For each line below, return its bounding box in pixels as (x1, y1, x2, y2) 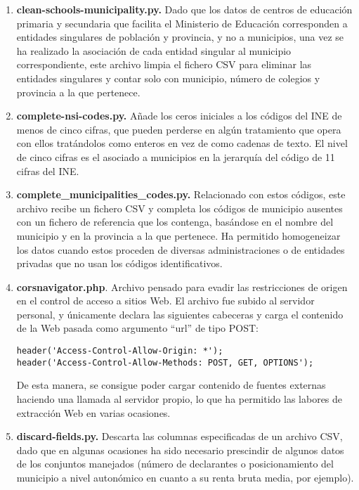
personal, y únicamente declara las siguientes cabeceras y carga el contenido (16, 307, 344, 321)
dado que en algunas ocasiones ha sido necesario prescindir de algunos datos (16, 442, 344, 457)
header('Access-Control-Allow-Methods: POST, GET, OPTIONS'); (16, 357, 314, 368)
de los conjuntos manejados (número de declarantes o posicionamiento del (16, 456, 334, 471)
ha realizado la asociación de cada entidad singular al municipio (16, 43, 292, 58)
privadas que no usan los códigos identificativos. (16, 256, 223, 271)
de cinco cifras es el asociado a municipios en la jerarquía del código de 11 (16, 149, 335, 164)
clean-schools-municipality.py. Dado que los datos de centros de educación (16, 2, 353, 16)
